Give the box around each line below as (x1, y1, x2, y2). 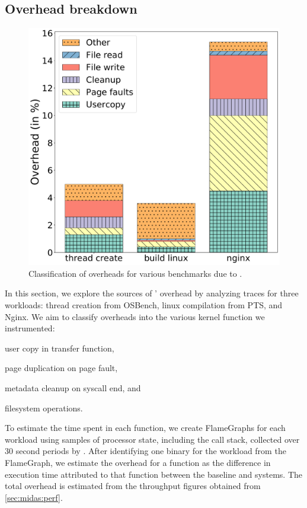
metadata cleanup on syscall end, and (5, 381, 141, 394)
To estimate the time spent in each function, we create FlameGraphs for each (5, 421, 286, 434)
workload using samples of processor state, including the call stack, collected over (5, 433, 300, 445)
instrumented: (5, 322, 55, 334)
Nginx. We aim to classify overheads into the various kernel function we (5, 310, 265, 322)
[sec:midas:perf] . (5, 491, 63, 503)
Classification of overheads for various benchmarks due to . (28, 267, 242, 279)
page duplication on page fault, (5, 362, 118, 374)
